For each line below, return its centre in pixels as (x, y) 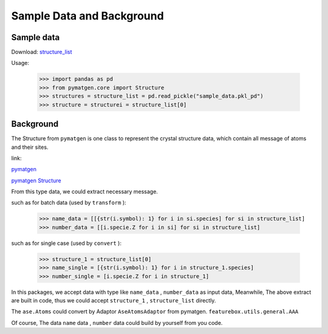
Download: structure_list (42, 52)
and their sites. (30, 147)
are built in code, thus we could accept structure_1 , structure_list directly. (114, 300)
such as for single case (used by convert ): (66, 243)
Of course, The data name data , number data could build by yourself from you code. (117, 322)
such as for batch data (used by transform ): (69, 203)
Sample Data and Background (87, 16)
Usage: (20, 63)
